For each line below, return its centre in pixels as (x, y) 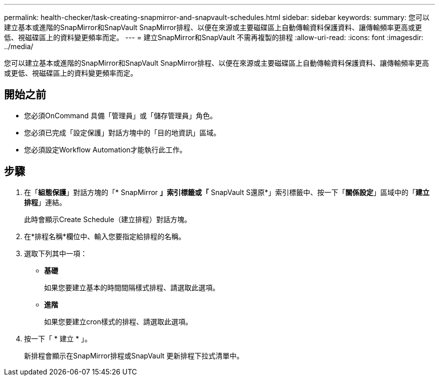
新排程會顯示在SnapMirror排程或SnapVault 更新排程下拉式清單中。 (134, 355)
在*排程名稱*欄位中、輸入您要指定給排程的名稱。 (105, 236)
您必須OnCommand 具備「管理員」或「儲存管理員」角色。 (121, 115)
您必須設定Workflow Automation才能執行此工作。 (105, 149)
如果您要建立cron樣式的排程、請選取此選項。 (118, 321)
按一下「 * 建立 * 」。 (58, 338)
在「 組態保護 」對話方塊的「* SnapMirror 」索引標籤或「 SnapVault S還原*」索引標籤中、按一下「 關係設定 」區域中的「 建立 (227, 192)
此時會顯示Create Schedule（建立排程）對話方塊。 (108, 219)
